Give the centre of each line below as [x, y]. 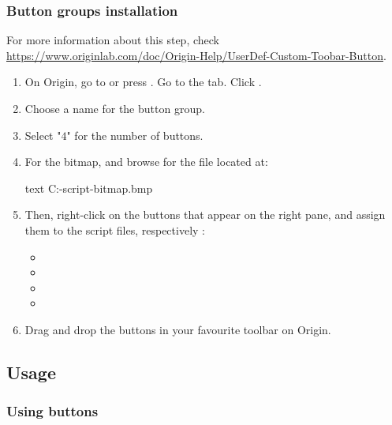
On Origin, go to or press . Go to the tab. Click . [143, 82]
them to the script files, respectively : [115, 229]
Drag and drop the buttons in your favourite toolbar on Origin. [178, 329]
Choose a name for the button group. [115, 108]
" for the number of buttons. [135, 135]
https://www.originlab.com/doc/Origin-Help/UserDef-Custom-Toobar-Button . [196, 55]
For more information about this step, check [113, 40]
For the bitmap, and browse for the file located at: [146, 162]
